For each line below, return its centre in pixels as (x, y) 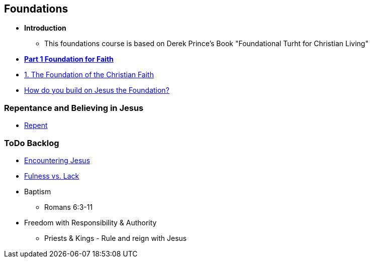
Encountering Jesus (57, 160)
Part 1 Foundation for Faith (69, 59)
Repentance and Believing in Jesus (74, 108)
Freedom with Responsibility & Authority (90, 222)
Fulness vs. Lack (52, 176)
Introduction (45, 28)
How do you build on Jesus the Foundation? (97, 90)
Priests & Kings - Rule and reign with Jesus (116, 238)
